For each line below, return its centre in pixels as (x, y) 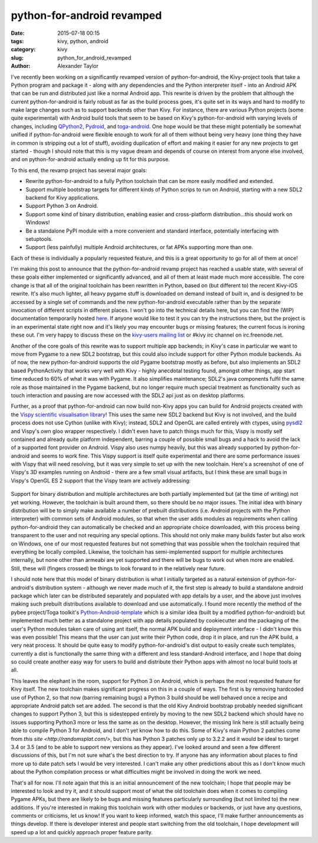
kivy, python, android (83, 41)
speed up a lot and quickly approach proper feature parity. (82, 832)
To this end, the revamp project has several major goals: (79, 170)
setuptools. (39, 238)
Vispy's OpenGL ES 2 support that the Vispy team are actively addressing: (101, 481)
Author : (21, 66)
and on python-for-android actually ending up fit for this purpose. (90, 159)
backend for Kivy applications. (62, 197)
